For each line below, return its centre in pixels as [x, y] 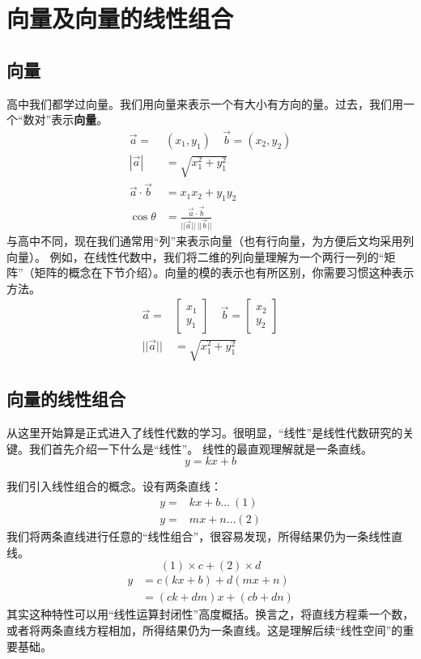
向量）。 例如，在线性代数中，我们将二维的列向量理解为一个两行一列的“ [196, 256]
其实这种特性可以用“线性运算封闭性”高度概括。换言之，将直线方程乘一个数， [210, 614]
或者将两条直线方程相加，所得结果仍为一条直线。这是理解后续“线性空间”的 [205, 629]
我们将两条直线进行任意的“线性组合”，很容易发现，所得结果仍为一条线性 [199, 536]
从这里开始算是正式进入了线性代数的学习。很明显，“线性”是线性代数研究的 [205, 433]
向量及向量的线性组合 [120, 18]
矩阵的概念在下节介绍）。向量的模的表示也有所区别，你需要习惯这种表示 [224, 272]
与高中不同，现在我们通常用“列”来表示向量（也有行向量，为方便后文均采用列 [210, 241]
